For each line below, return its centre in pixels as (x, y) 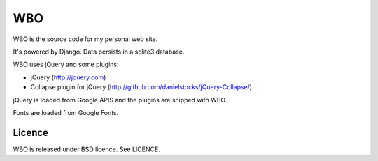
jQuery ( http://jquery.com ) (68, 77)
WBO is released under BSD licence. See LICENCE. (86, 149)
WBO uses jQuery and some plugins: (66, 64)
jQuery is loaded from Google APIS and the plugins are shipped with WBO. (120, 100)
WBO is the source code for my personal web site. (85, 39)
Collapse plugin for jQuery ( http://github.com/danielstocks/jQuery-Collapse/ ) (141, 87)
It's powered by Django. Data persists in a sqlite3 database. (99, 52)
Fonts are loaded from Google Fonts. (66, 112)
